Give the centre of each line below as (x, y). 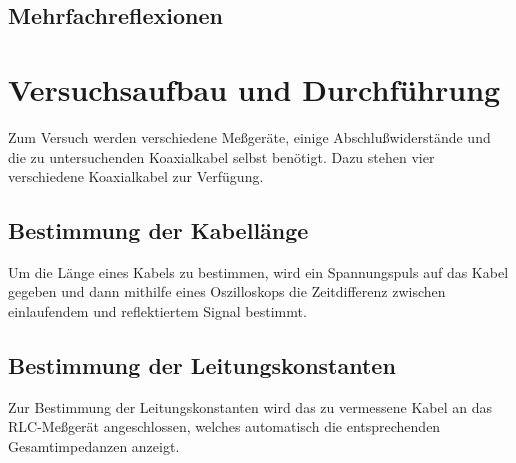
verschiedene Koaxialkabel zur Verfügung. (136, 176)
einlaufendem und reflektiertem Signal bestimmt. (157, 311)
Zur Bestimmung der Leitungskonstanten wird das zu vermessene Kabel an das (250, 406)
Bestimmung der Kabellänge (158, 230)
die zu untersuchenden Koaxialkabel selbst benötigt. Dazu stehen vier (221, 156)
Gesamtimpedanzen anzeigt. (94, 446)
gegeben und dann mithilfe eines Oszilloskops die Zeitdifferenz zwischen (227, 291)
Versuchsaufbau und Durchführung (254, 88)
